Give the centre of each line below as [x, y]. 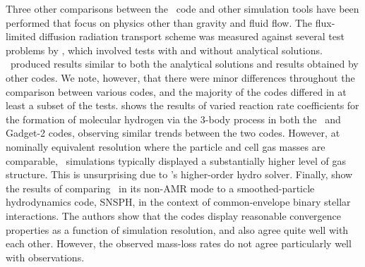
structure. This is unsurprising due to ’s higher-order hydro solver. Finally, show [179, 174]
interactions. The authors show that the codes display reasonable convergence [174, 215]
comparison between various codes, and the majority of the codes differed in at [176, 91]
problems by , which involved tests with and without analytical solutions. [164, 50]
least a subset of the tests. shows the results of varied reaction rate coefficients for [182, 105]
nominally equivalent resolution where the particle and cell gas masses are [166, 146]
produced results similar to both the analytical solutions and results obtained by [184, 64]
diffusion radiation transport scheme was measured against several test [192, 36]
